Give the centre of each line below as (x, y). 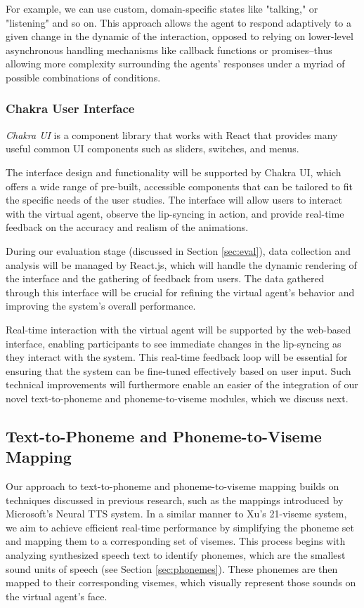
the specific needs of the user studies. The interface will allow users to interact (174, 200)
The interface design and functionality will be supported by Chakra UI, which (174, 172)
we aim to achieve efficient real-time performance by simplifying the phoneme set (180, 527)
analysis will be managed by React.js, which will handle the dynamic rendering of (181, 264)
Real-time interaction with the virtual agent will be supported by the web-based (178, 329)
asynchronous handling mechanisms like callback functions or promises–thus (169, 49)
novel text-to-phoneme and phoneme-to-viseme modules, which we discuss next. (177, 398)
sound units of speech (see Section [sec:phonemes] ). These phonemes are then (172, 568)
